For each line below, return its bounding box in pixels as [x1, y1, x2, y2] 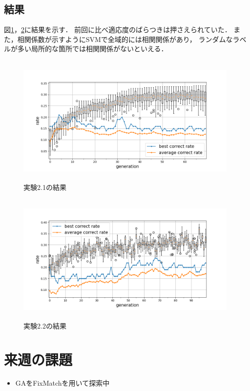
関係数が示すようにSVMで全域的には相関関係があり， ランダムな [24, 34, 233, 44]
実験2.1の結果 [23, 182, 66, 192]
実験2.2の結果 [23, 321, 66, 331]
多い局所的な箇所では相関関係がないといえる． [17, 43, 168, 54]
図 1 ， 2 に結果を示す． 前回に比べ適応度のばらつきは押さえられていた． [4, 24, 231, 35]
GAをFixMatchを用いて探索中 [15, 377, 110, 388]
